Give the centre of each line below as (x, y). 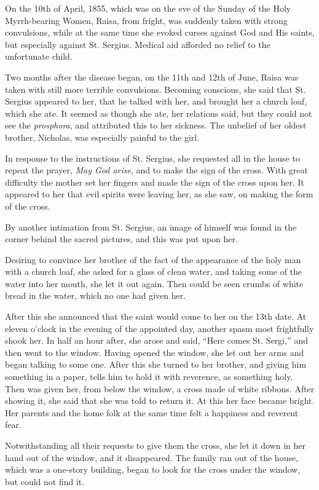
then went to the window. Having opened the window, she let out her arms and (155, 352)
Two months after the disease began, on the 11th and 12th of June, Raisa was (152, 77)
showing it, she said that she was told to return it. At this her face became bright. (160, 401)
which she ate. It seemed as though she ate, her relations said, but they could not (159, 113)
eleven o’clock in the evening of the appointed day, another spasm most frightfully (159, 328)
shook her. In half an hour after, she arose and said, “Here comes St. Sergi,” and (156, 340)
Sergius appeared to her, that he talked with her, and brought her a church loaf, (156, 101)
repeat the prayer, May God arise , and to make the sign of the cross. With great (157, 170)
